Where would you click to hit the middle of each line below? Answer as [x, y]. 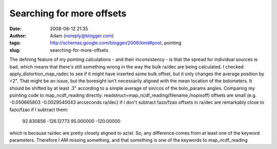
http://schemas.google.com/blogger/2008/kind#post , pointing [116, 43]
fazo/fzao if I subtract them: [39, 110]
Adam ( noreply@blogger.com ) [82, 35]
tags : [15, 43]
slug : [15, 50]
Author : [18, 35]
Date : [15, 29]
